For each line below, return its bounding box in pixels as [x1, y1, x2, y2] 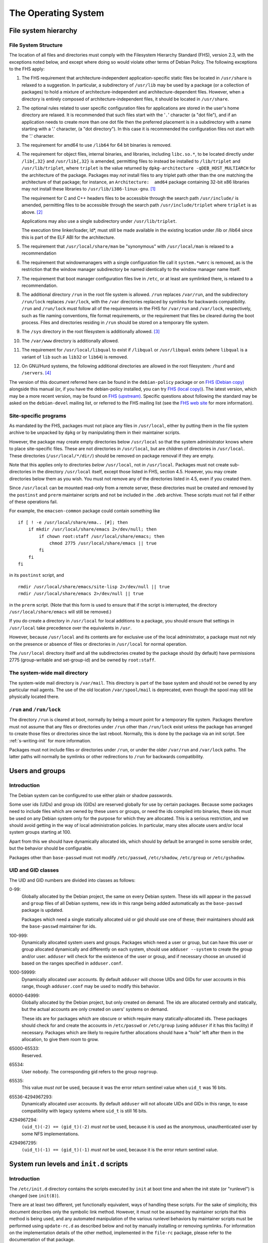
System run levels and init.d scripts [9, 1160, 129, 1168]
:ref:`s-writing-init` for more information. [9, 737, 91, 743]
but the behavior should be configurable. [9, 845, 93, 851]
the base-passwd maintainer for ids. [21, 923, 97, 929]
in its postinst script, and [9, 572, 65, 578]
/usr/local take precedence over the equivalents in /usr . [9, 624, 132, 631]
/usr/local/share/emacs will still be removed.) [9, 609, 112, 615]
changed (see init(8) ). [9, 1193, 60, 1199]
